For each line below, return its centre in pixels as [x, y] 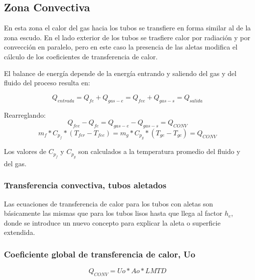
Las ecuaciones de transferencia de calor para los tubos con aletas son [109, 203]
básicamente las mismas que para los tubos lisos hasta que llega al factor [113, 213]
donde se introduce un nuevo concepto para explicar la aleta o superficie [112, 222]
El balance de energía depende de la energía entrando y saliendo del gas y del [120, 73]
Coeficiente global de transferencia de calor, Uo [100, 254]
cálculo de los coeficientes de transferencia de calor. [81, 56]
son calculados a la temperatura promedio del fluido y [159, 151]
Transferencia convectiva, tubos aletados [85, 185]
